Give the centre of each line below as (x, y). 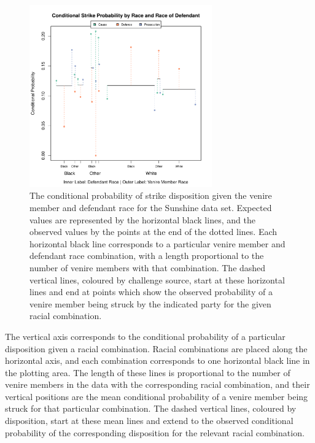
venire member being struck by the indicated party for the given (150, 303)
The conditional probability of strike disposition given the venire (151, 195)
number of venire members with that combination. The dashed (148, 267)
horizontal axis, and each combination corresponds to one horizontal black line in (157, 360)
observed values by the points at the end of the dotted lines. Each (154, 232)
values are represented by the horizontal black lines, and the (142, 219)
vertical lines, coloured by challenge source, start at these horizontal (157, 279)
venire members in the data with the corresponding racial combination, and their (157, 384)
